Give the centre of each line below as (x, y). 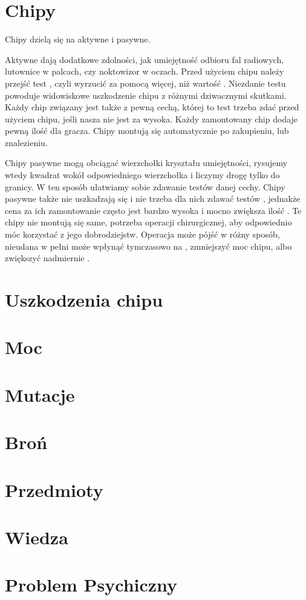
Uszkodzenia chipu (84, 299)
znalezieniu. (26, 142)
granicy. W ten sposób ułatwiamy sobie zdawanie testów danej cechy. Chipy (145, 186)
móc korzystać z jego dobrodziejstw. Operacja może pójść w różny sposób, (142, 234)
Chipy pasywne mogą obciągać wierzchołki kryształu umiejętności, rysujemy (146, 163)
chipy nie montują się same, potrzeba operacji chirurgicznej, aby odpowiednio (148, 222)
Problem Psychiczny (91, 585)
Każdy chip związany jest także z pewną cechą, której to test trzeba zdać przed (152, 107)
